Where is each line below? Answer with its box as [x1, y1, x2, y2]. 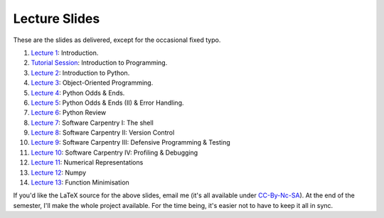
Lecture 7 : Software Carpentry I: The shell [31, 118, 154, 127]
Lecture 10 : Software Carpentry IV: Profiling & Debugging [31, 148, 198, 157]
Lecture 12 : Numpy [31, 168, 87, 177]
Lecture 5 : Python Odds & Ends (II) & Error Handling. [31, 98, 184, 107]
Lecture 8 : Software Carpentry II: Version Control [31, 128, 175, 137]
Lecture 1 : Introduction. [31, 48, 99, 57]
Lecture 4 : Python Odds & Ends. [31, 88, 125, 97]
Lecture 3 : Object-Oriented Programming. [31, 78, 154, 87]
